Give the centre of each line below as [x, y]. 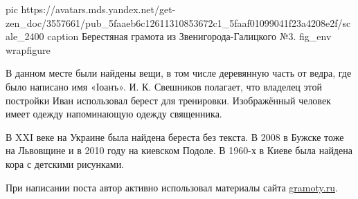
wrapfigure [28, 49]
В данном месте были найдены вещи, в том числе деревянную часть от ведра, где [179, 73]
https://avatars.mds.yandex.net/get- [98, 9]
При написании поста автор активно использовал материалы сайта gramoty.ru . [172, 187]
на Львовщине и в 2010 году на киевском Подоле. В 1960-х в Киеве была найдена [179, 150]
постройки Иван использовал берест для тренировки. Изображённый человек [168, 100]
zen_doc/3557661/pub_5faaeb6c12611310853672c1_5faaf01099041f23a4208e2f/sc [178, 22]
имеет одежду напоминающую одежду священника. [114, 114]
